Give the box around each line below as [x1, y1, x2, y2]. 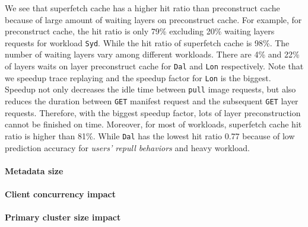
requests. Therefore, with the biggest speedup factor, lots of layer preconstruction [5, 106, 301, 119]
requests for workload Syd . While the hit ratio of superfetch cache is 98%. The [5, 36, 290, 49]
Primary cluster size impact [5, 211, 121, 223]
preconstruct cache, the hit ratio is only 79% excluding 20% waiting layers [5, 25, 275, 37]
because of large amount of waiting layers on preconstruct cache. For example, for [5, 13, 302, 25]
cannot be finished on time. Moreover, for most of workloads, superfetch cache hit [5, 118, 302, 130]
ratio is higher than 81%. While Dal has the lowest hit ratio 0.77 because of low [5, 129, 295, 142]
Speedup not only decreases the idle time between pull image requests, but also [5, 83, 296, 95]
